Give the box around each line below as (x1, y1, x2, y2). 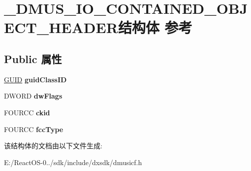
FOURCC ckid (4, 107, 50, 117)
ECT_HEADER (4, 17, 118, 37)
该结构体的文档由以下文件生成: (4, 140, 102, 151)
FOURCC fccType (4, 124, 63, 134)
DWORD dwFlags (4, 91, 63, 101)
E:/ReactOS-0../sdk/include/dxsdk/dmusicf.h (4, 157, 142, 167)
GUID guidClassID (4, 74, 67, 84)
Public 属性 (4, 51, 62, 66)
